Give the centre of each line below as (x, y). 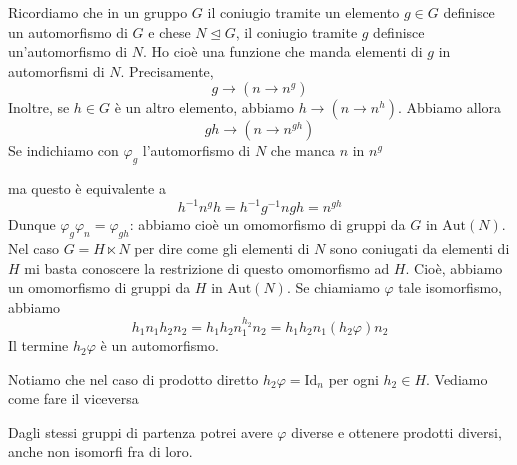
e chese (169, 31)
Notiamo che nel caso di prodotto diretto (133, 378)
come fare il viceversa (73, 398)
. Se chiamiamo (333, 287)
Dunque (32, 224)
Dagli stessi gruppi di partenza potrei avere (140, 431)
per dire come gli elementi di (222, 248)
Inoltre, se (39, 107)
